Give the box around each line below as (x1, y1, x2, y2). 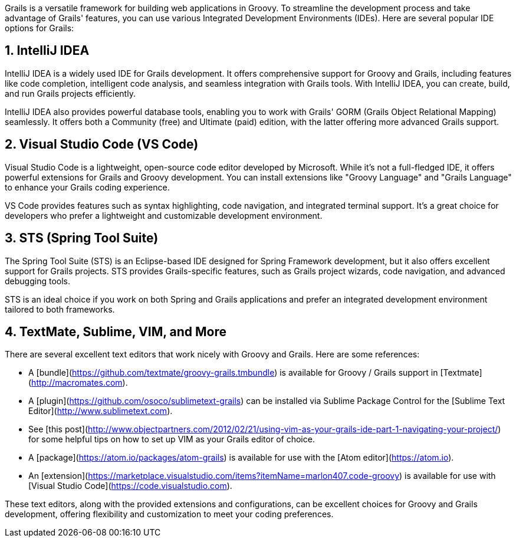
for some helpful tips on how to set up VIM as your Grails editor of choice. (28, 434, 315, 445)
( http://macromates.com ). (28, 377, 128, 388)
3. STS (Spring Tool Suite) (5, 231, 159, 246)
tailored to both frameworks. (5, 304, 115, 314)
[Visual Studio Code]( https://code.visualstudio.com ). (28, 481, 232, 491)
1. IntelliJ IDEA (5, 43, 90, 58)
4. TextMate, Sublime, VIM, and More (5, 324, 227, 339)
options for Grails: (5, 23, 74, 33)
